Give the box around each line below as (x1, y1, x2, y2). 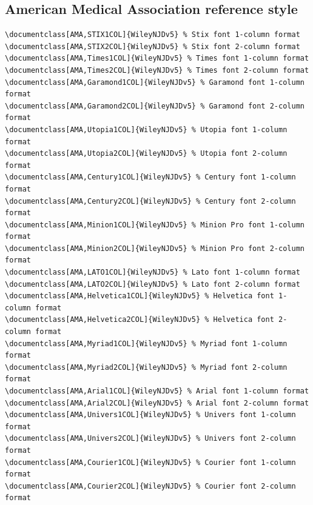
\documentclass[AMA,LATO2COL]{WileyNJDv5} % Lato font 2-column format (5, 279, 300, 289)
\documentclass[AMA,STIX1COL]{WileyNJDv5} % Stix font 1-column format (5, 30, 300, 39)
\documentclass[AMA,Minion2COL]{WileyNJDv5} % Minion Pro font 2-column (5, 244, 305, 253)
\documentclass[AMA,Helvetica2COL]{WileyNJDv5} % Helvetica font (5, 315, 274, 324)
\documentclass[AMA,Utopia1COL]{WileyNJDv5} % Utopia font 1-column (5, 125, 288, 134)
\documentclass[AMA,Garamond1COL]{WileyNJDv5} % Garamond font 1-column (5, 78, 305, 87)
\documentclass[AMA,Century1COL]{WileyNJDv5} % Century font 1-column (5, 173, 296, 182)
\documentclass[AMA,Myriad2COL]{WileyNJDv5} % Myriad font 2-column (5, 363, 288, 372)
